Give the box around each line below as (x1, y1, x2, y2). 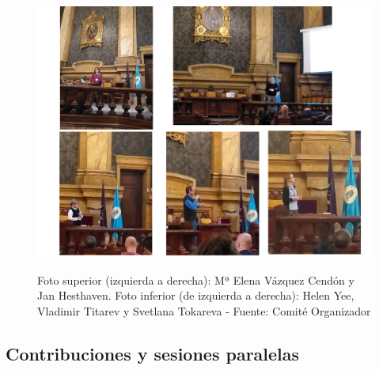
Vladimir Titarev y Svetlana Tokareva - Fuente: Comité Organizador (37, 302, 371, 319)
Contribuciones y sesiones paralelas (6, 341, 300, 365)
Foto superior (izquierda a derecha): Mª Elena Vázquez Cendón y (37, 271, 354, 288)
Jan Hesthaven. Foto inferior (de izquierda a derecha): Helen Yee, (37, 287, 354, 304)
